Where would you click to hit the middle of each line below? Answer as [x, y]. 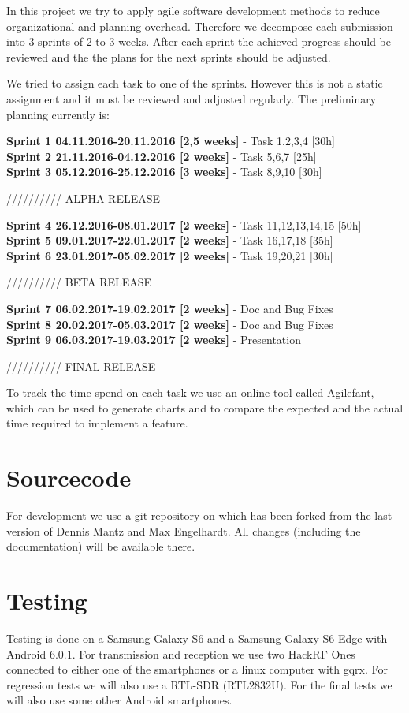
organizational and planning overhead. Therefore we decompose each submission [200, 26]
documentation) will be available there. [101, 546]
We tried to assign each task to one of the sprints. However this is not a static [195, 83]
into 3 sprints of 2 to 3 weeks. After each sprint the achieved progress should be [199, 41]
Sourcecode [69, 478]
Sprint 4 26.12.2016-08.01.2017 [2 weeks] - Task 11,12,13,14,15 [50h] [184, 224]
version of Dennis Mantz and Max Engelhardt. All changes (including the [184, 530]
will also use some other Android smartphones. [119, 700]
